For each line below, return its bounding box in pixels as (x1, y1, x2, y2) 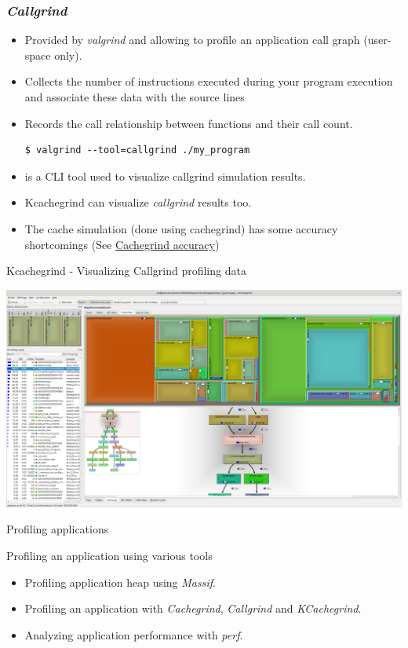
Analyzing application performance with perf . (24, 626, 243, 643)
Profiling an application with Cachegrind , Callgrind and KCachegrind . (24, 600, 362, 617)
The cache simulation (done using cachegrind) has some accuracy (24, 220, 338, 236)
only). (54, 46, 82, 63)
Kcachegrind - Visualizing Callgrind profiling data (6, 262, 246, 279)
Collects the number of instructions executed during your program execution (24, 73, 393, 90)
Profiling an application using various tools (6, 547, 213, 564)
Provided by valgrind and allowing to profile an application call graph (24, 31, 360, 48)
